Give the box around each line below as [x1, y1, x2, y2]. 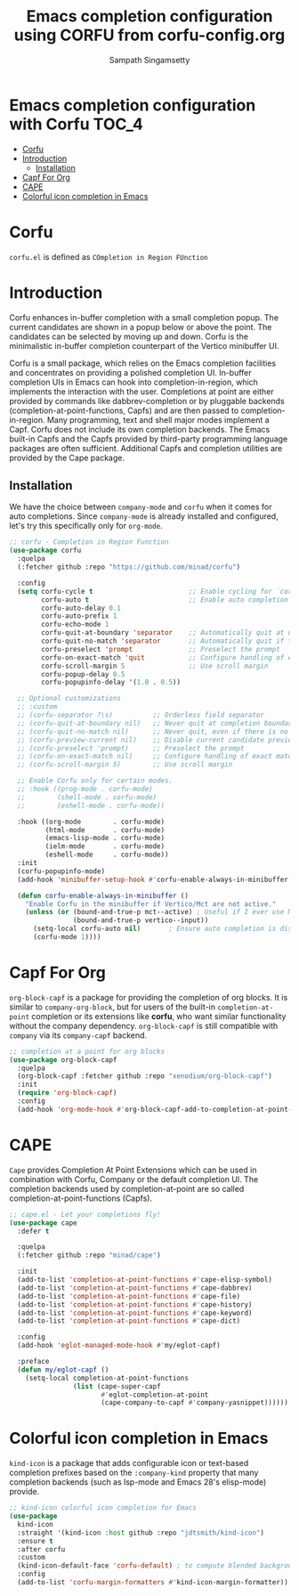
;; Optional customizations [17, 694, 122, 703]
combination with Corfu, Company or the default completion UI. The [9, 1173, 259, 1185]
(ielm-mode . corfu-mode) [44, 842, 166, 851]
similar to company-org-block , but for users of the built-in [9, 1001, 216, 1012]
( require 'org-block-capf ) [17, 1089, 117, 1098]
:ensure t [17, 1536, 53, 1545]
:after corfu [17, 1544, 66, 1554]
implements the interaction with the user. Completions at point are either [9, 385, 274, 397]
